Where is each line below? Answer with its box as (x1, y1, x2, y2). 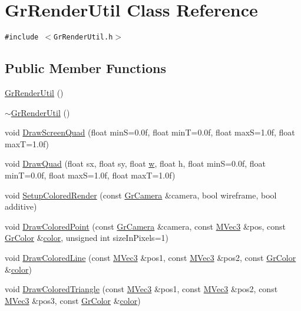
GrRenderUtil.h (54, 33, 113, 42)
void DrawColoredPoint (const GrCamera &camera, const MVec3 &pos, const (5, 220, 286, 232)
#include (5, 33, 39, 42)
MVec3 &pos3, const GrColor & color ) (5, 294, 141, 306)
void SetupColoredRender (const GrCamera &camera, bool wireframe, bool (5, 188, 277, 201)
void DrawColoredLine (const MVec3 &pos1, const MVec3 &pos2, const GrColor (5, 251, 296, 263)
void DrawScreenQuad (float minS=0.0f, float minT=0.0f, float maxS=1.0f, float (5, 126, 295, 138)
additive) (5, 200, 37, 213)
